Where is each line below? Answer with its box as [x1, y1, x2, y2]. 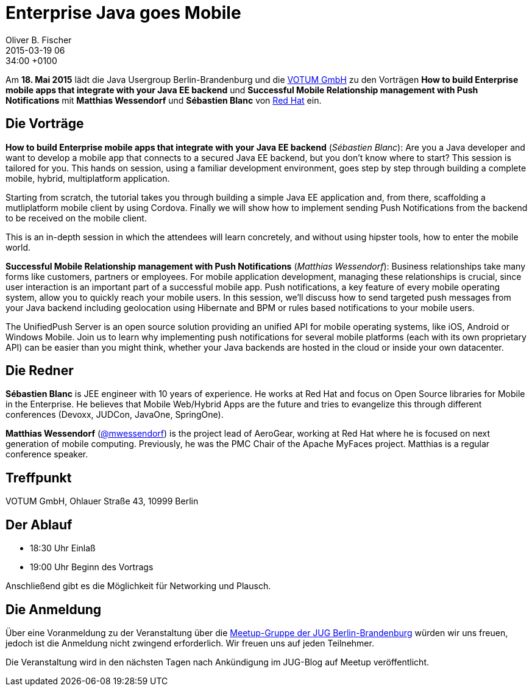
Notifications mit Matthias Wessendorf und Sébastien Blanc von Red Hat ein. [5, 95, 322, 106]
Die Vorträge [5, 116, 84, 132]
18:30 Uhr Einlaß [30, 543, 96, 554]
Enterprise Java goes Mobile [5, 2, 241, 23]
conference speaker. [5, 449, 88, 460]
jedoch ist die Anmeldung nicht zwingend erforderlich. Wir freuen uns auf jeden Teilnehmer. [5, 637, 374, 648]
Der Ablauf [5, 517, 73, 532]
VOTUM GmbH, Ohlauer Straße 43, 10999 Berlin [5, 496, 199, 507]
